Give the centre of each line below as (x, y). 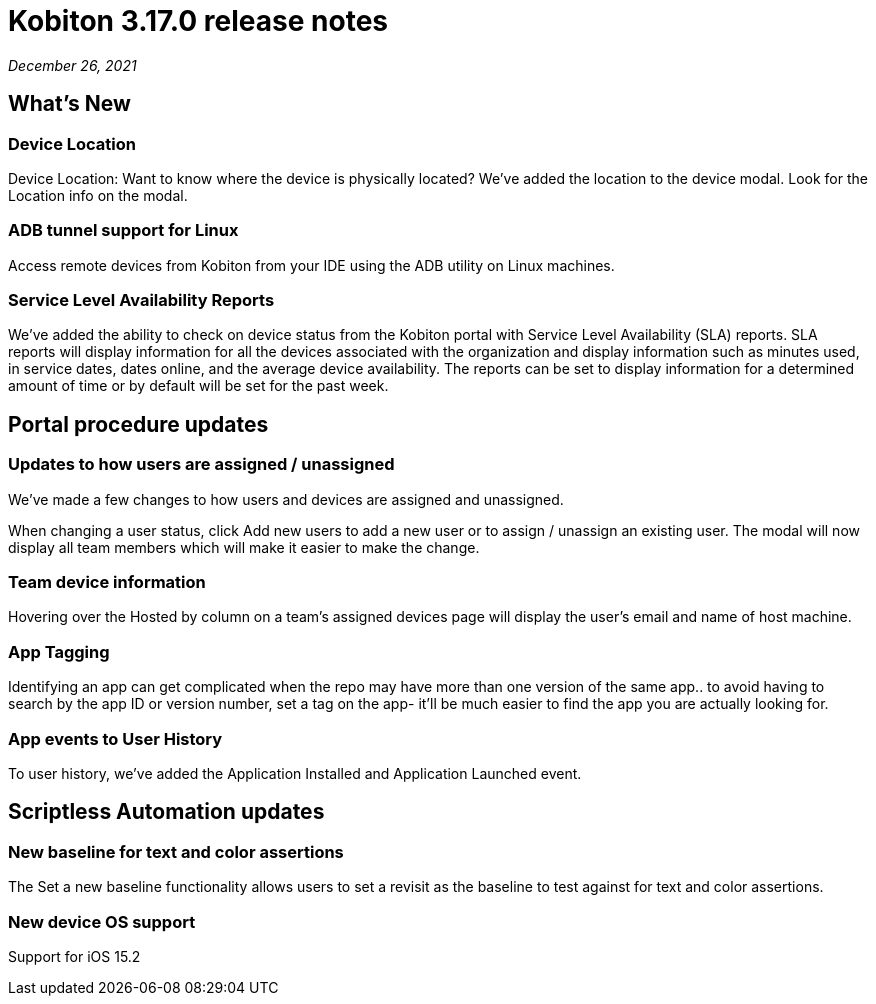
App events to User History (115, 738)
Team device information (107, 582)
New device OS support (102, 921)
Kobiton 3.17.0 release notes (198, 21)
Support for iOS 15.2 (74, 956)
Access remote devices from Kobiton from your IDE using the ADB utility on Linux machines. (311, 265)
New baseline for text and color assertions (176, 851)
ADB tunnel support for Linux (123, 230)
